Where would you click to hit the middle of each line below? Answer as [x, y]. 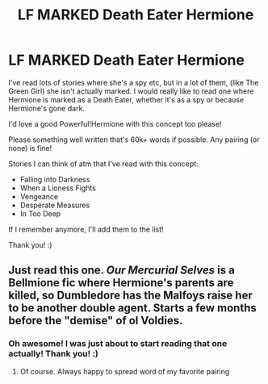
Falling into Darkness [55, 179]
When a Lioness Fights [58, 188]
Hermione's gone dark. [46, 108]
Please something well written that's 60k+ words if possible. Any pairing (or [134, 140]
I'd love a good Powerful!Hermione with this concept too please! [115, 123]
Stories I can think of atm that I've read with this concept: [104, 164]
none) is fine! [30, 148]
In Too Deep [40, 213]
